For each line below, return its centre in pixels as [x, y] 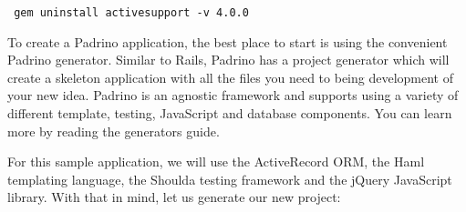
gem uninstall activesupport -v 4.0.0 [131, 13]
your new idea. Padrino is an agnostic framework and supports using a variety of [233, 95]
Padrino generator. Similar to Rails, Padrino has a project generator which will [228, 60]
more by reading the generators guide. [114, 131]
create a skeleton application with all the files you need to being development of [231, 77]
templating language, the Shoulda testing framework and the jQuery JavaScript [230, 179]
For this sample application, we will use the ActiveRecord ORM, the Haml [216, 162]
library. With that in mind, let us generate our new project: [174, 197]
